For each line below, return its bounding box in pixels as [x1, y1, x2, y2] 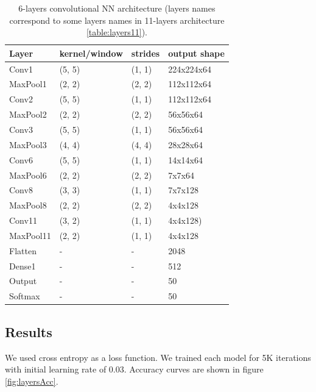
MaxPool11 [9, 229, 51, 241]
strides [131, 46, 160, 59]
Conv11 [9, 214, 37, 227]
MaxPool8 [9, 199, 47, 212]
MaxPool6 [9, 168, 47, 181]
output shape [168, 46, 225, 59]
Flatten [9, 244, 37, 257]
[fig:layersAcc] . [5, 374, 58, 387]
